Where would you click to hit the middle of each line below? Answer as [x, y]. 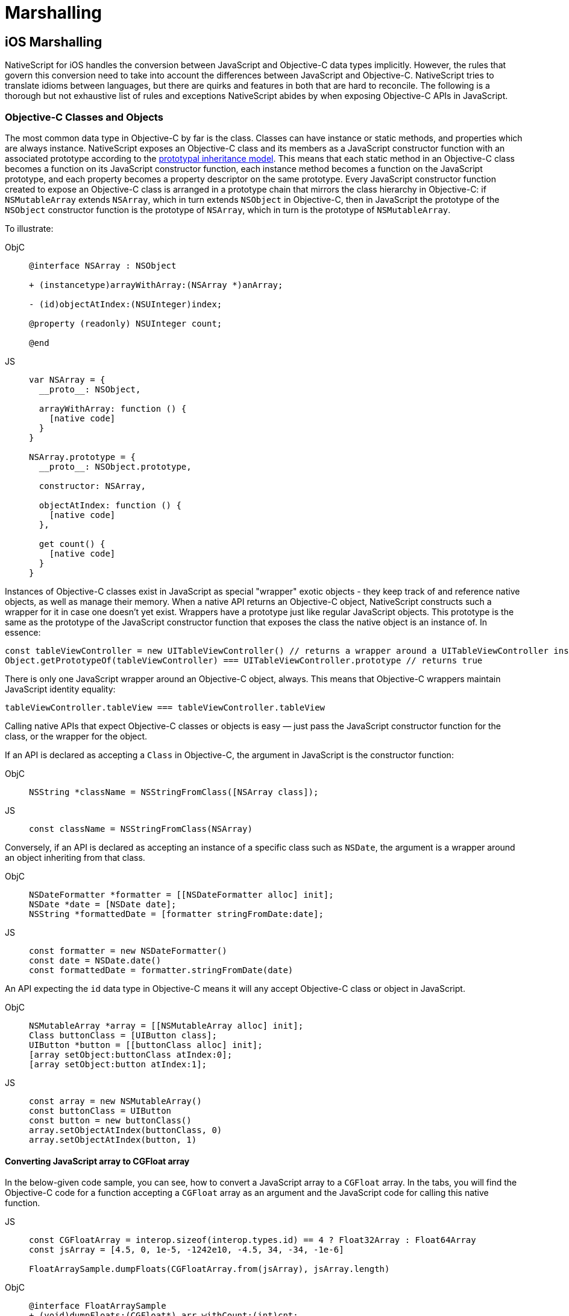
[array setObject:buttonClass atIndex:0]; [131, 1054]
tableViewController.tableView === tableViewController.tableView [165, 707]
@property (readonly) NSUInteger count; [126, 323]
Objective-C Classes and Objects [84, 117]
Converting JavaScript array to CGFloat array [97, 1161]
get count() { [72, 544]
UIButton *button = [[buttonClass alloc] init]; [146, 1045]
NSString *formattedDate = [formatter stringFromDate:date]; [176, 914]
